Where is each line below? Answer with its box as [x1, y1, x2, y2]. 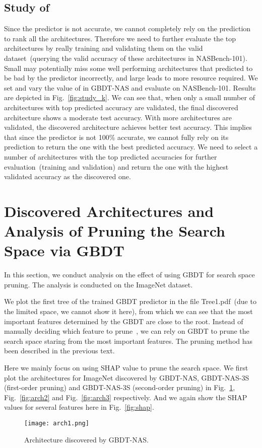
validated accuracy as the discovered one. [4, 171, 131, 182]
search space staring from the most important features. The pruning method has [4, 335, 253, 346]
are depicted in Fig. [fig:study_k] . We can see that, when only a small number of [4, 92, 255, 103]
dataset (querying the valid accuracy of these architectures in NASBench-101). [4, 52, 247, 63]
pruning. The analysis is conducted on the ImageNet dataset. [4, 279, 193, 289]
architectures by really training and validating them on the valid [4, 43, 203, 53]
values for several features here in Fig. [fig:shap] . [4, 402, 154, 412]
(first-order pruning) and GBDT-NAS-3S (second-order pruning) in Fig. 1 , [4, 382, 235, 393]
